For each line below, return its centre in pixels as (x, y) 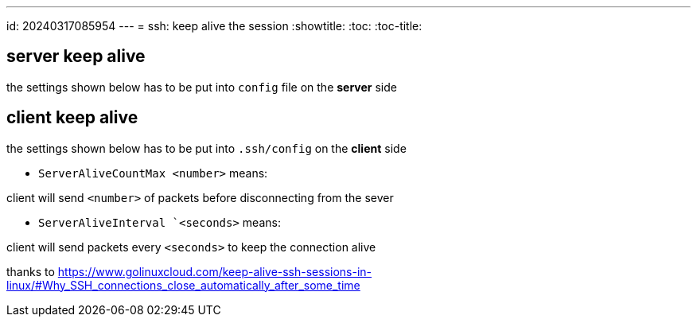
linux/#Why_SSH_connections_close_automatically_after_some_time (183, 285)
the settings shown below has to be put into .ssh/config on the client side (206, 148)
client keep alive (72, 118)
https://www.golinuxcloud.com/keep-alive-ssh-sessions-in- (215, 271)
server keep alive (76, 56)
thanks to (31, 271)
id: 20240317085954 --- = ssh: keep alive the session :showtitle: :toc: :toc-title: (214, 26)
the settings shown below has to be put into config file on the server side (202, 87)
